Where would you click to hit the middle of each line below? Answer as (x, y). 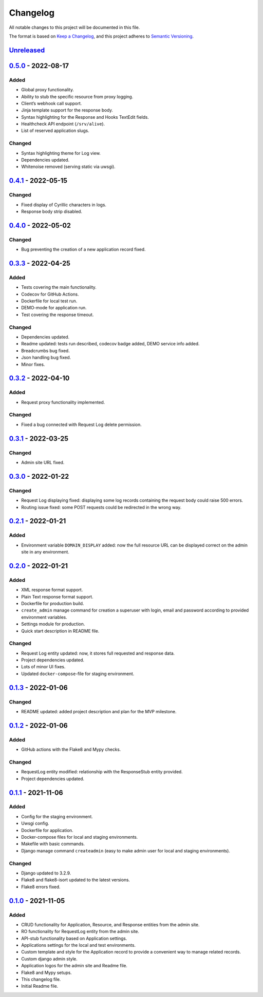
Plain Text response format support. (57, 596)
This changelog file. (41, 979)
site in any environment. (45, 552)
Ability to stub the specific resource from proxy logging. (77, 96)
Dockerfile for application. (47, 830)
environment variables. (44, 617)
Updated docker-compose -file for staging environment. (78, 674)
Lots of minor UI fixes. (43, 667)
